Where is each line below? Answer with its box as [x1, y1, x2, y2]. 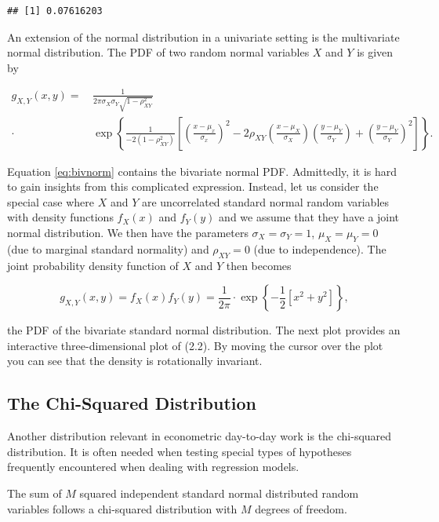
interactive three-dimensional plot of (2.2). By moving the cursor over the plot [7, 337, 383, 353]
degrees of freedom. [255, 500, 347, 517]
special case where [7, 193, 94, 210]
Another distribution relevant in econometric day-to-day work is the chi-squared [7, 428, 392, 444]
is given [357, 44, 394, 60]
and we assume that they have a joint [219, 209, 400, 225]
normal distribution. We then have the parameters [7, 224, 249, 241]
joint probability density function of [7, 257, 179, 273]
